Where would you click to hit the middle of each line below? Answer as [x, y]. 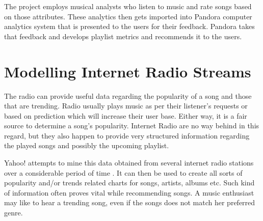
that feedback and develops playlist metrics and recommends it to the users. [123, 36]
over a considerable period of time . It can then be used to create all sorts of [123, 172]
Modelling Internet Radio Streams [128, 71]
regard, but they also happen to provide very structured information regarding [127, 135]
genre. [14, 213]
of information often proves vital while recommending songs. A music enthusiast [129, 192]
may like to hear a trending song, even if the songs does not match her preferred [130, 202]
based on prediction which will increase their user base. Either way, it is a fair [126, 115]
